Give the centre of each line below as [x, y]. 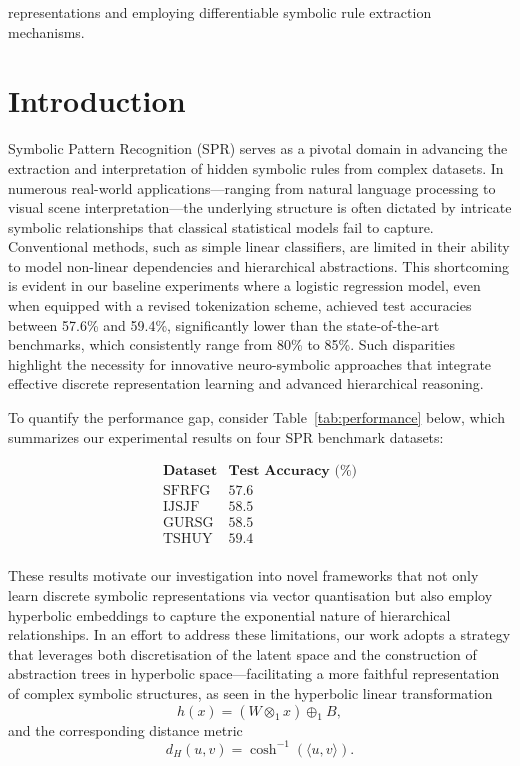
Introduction [97, 100]
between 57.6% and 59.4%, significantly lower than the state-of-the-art [224, 324]
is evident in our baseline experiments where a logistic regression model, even [244, 285]
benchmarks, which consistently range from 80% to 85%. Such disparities [231, 344]
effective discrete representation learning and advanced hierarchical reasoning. [246, 383]
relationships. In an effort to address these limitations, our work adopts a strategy [259, 634]
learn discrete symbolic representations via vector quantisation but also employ [250, 595]
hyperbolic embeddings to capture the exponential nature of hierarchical [229, 614]
